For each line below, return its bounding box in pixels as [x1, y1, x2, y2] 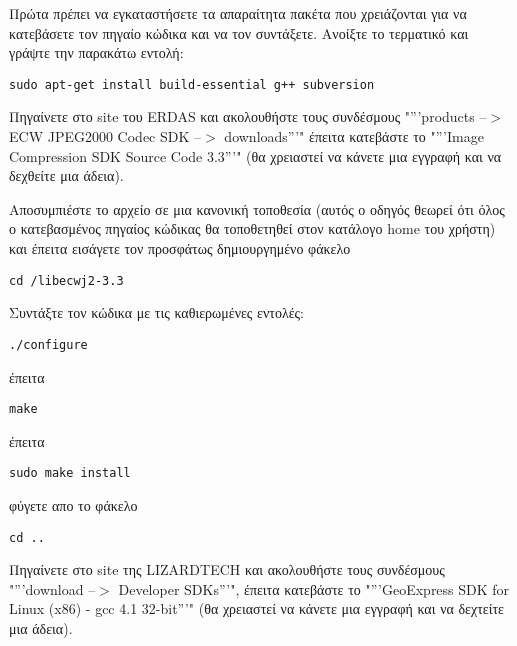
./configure [9, 337, 88, 352]
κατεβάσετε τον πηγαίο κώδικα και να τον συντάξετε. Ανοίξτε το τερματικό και [9, 22, 469, 43]
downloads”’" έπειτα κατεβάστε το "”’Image [224, 126, 484, 147]
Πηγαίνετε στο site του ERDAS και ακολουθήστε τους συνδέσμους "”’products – [9, 106, 487, 127]
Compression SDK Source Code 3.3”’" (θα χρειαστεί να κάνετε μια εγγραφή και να [9, 145, 502, 166]
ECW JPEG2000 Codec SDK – [9, 126, 202, 147]
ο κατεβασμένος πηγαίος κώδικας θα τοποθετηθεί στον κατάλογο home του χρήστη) [9, 218, 496, 239]
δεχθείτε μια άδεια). [9, 165, 124, 186]
